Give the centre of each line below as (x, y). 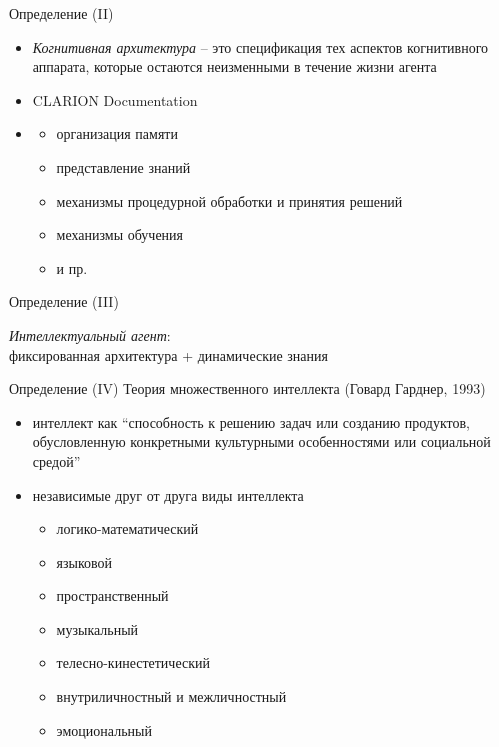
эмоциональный (104, 729)
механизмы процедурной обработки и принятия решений (229, 200)
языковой (84, 561)
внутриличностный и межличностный (171, 696)
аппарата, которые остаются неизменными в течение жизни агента (234, 66)
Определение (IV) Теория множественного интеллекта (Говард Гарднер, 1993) (247, 388)
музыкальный (97, 628)
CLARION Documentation (115, 99)
